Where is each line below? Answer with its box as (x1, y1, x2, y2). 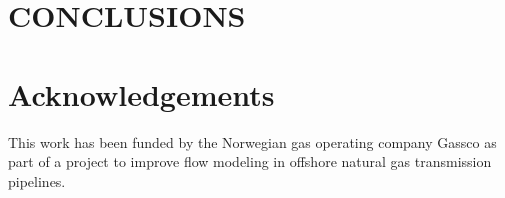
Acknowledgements (8, 73, 275, 114)
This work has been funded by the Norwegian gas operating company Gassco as (8, 131, 497, 152)
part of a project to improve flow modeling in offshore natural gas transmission (8, 151, 492, 172)
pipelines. (8, 170, 66, 191)
